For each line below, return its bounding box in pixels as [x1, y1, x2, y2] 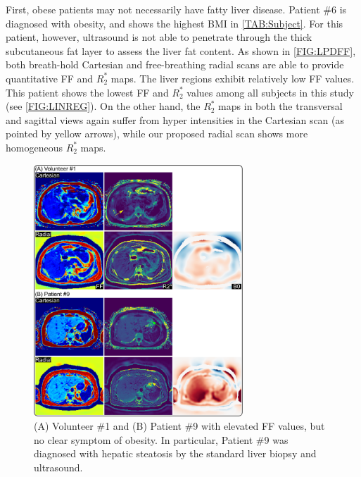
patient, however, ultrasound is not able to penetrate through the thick [6, 30, 312, 44]
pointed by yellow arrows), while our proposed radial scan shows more [6, 126, 308, 141]
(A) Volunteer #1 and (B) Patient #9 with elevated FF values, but [34, 419, 325, 433]
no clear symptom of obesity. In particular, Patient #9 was [34, 432, 289, 447]
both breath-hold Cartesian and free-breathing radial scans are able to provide [6, 57, 344, 72]
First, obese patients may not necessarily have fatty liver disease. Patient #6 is [6, 2, 347, 16]
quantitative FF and [6, 70, 94, 85]
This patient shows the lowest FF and [6, 85, 169, 99]
